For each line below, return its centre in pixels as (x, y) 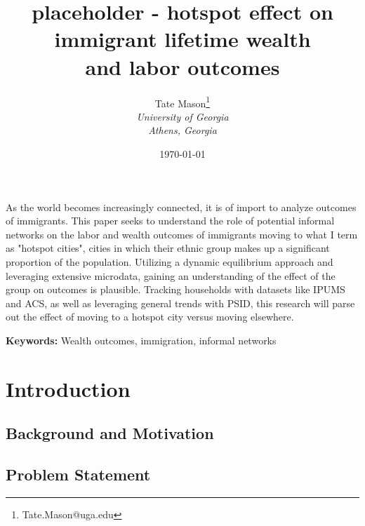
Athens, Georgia (182, 130)
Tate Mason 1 (182, 102)
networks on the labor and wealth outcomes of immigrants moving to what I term (182, 234)
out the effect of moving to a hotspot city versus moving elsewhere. (150, 317)
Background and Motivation (110, 433)
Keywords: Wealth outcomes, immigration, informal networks (141, 340)
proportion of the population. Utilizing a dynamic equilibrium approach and (170, 261)
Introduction (68, 388)
